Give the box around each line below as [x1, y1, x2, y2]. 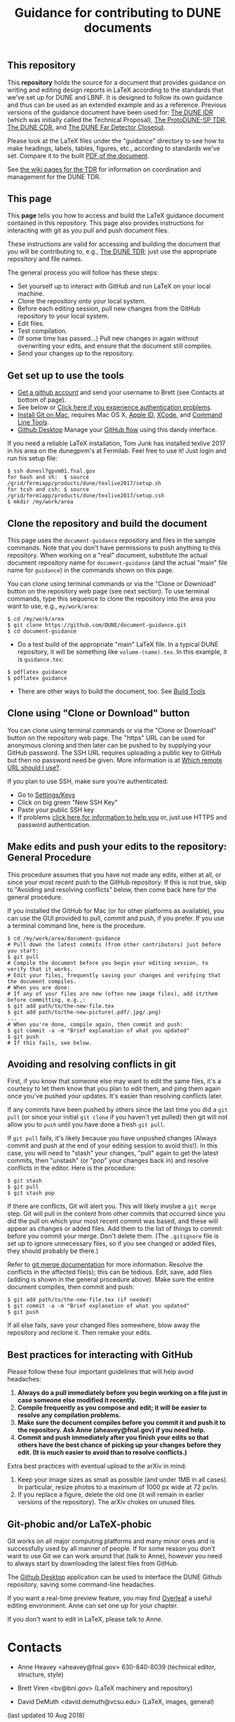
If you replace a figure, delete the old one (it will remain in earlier [17, 1490, 205, 1499]
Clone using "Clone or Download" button [7, 707, 190, 719]
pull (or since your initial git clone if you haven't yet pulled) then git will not [7, 1113, 228, 1122]
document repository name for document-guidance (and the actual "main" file [7, 558, 228, 567]
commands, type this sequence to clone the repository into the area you [7, 595, 216, 603]
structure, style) [17, 1670, 65, 1679]
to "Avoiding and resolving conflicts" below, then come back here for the [7, 885, 217, 893]
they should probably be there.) [7, 1247, 99, 1255]
